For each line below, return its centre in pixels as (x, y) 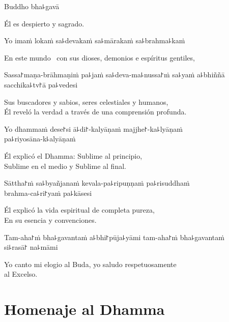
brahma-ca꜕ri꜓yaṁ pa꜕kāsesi (48, 193)
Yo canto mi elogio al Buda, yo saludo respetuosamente (90, 264)
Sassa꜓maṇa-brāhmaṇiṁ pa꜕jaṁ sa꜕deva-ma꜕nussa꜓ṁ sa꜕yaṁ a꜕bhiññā (114, 75)
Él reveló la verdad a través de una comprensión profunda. (95, 112)
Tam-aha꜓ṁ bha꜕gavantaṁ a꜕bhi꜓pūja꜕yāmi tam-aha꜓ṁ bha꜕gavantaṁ (114, 237)
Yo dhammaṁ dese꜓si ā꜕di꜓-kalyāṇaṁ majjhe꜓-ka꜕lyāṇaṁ (94, 128)
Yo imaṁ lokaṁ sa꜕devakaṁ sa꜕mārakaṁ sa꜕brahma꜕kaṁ (95, 40)
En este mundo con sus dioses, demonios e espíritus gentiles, (99, 57)
